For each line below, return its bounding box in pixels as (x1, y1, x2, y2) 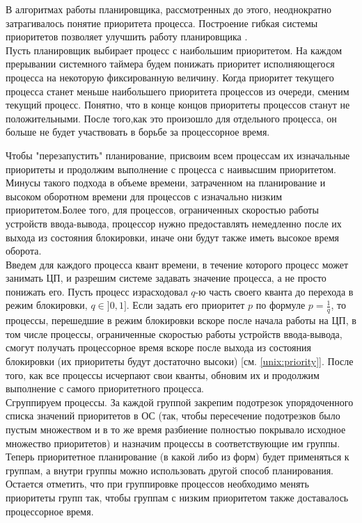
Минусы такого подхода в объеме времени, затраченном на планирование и (6, 175, 326, 190)
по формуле (255, 298, 306, 312)
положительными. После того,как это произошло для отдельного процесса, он (6, 111, 337, 125)
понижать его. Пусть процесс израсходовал (6, 284, 188, 298)
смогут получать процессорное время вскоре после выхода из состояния (6, 340, 311, 355)
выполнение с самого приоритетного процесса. (6, 381, 204, 396)
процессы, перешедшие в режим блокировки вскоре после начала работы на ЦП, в (6, 313, 356, 328)
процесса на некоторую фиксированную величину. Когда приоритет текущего (6, 70, 334, 84)
